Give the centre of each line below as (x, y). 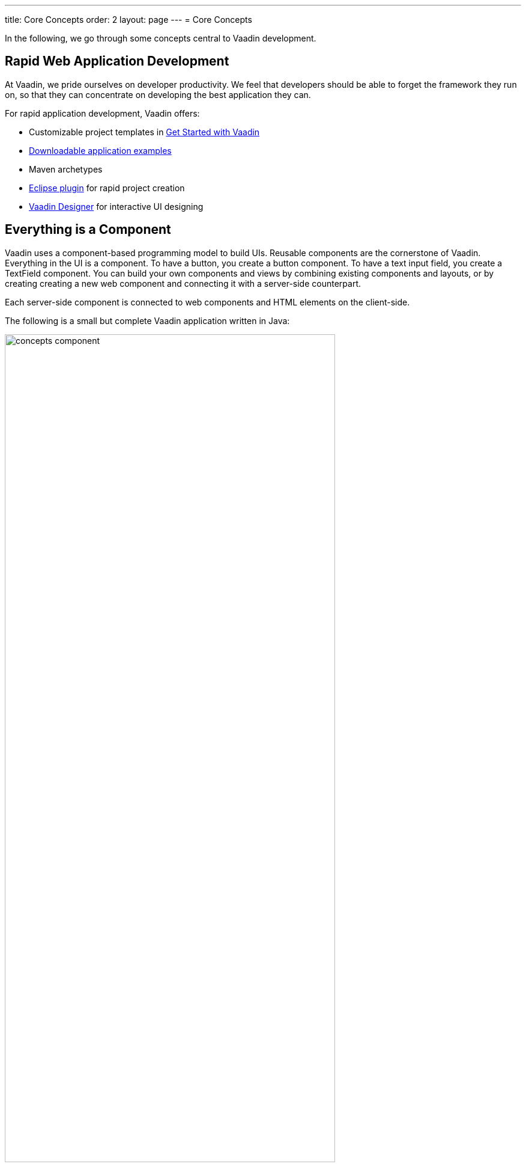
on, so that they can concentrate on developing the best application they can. (158, 94)
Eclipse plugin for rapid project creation (107, 188)
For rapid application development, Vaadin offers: (102, 113)
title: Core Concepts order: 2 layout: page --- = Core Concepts (128, 20)
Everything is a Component (88, 230)
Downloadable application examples (100, 150)
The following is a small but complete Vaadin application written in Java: (147, 320)
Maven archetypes (66, 169)
